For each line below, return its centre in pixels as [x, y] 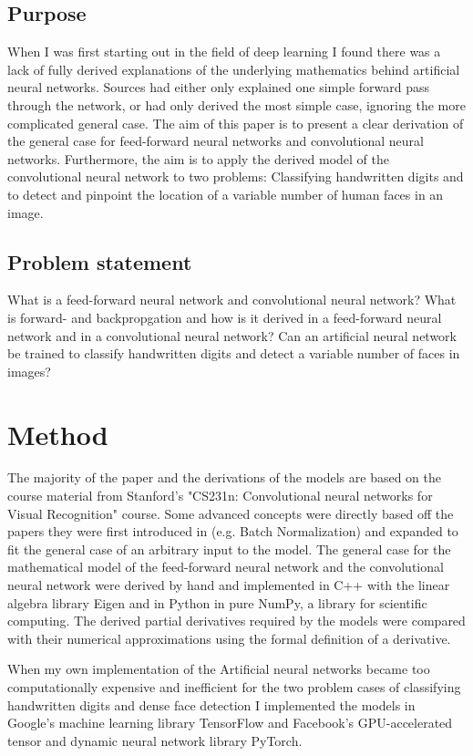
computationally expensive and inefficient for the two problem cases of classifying [234, 686]
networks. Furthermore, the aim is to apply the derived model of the [198, 158]
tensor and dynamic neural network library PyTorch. [155, 740]
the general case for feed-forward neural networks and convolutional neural [216, 141]
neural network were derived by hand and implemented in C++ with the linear [229, 585]
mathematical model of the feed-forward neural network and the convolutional [226, 567]
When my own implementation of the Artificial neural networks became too [219, 669]
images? [29, 371]
